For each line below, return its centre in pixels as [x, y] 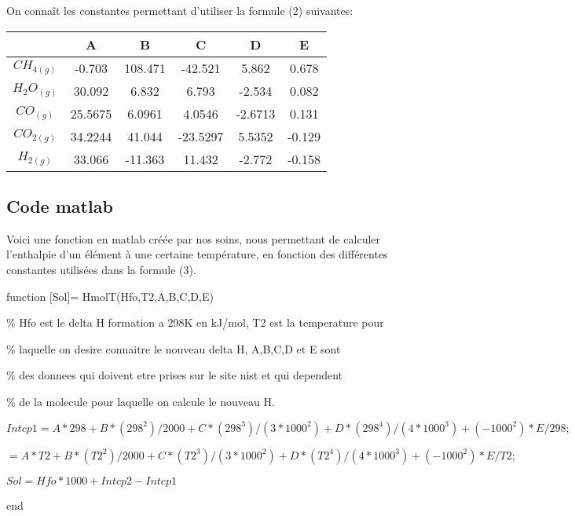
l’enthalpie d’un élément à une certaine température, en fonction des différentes [197, 254]
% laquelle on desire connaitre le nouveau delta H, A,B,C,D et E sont [174, 348]
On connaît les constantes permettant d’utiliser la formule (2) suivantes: [180, 10]
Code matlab [60, 205]
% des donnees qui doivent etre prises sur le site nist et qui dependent [175, 375]
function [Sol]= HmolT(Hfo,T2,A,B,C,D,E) [110, 296]
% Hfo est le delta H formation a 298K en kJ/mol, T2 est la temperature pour [195, 322]
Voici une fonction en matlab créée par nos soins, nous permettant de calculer [194, 238]
